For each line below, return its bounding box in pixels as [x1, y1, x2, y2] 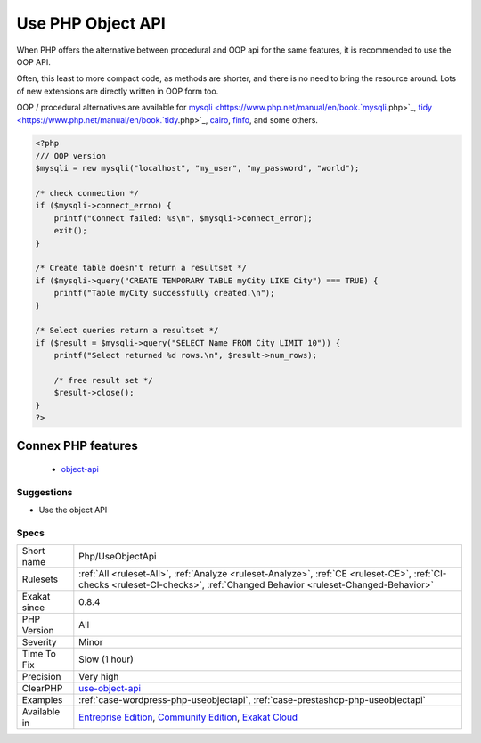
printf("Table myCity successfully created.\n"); [53, 288, 275, 298]
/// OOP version [35, 151, 107, 160]
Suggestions [16, 486, 73, 498]
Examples [21, 694, 63, 706]
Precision [21, 671, 61, 683]
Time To [21, 648, 57, 660]
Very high [78, 671, 119, 683]
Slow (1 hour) [78, 653, 134, 665]
